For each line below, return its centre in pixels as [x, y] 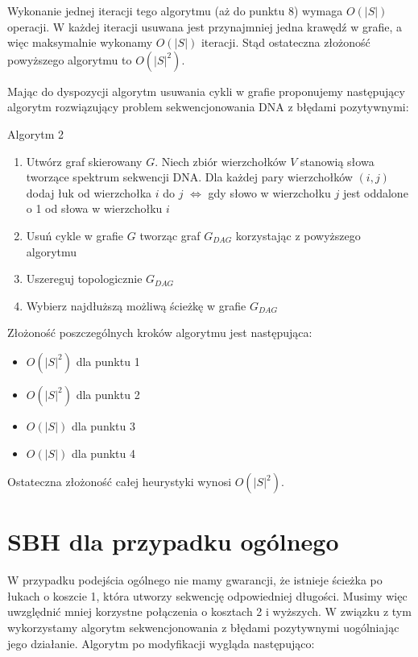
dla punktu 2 [108, 394]
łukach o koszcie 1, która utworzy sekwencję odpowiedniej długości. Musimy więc [207, 595]
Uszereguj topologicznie [84, 279]
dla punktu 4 [103, 453]
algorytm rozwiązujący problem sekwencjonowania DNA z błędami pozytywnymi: [208, 107]
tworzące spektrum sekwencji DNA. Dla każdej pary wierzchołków [189, 177]
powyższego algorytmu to [70, 59]
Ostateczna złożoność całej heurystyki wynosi [120, 482]
